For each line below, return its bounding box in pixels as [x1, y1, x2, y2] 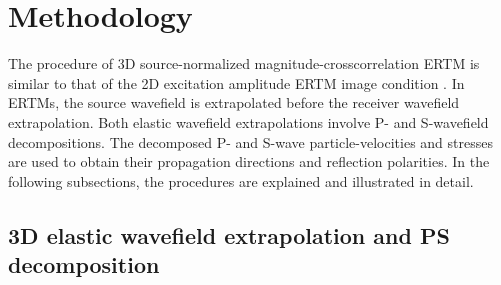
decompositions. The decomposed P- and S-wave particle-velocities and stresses [8, 131, 493, 152]
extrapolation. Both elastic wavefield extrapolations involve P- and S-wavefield [8, 111, 489, 132]
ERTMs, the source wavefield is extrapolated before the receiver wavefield [8, 92, 460, 113]
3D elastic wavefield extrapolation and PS [8, 219, 450, 250]
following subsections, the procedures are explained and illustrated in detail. [8, 170, 474, 191]
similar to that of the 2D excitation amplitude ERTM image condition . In [8, 72, 465, 93]
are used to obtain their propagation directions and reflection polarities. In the [8, 151, 490, 172]
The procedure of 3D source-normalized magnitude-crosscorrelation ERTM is [8, 53, 480, 74]
